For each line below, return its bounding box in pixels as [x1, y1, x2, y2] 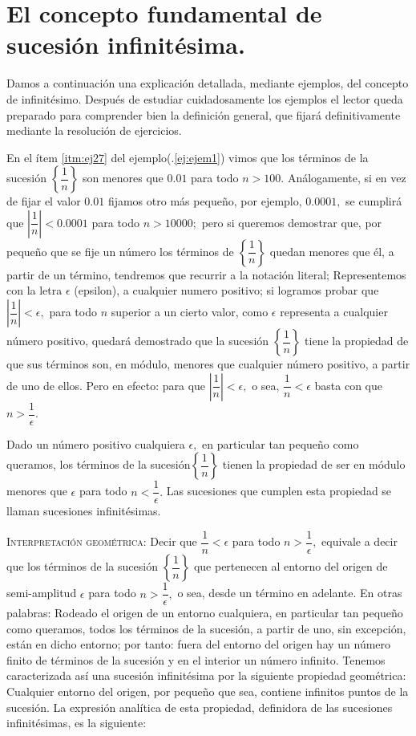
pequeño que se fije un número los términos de [6, 242, 234, 259]
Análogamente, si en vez [287, 169, 406, 186]
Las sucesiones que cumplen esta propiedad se [166, 482, 392, 499]
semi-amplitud [6, 584, 77, 601]
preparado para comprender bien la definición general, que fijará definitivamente [6, 106, 401, 123]
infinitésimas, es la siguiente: [6, 714, 147, 731]
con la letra [6, 282, 63, 299]
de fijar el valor [6, 193, 81, 209]
